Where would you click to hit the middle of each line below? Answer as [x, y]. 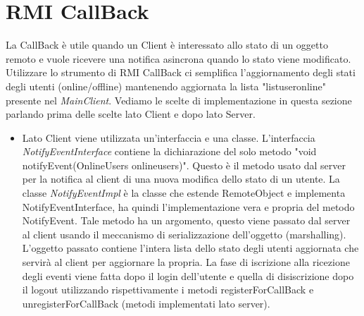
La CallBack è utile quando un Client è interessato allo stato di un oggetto [167, 45]
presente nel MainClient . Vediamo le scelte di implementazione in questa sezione [179, 100]
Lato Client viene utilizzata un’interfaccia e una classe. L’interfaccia [169, 137]
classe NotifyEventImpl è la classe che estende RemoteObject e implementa [184, 193]
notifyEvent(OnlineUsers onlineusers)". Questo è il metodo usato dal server [184, 165]
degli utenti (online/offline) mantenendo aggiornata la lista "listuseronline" [166, 86]
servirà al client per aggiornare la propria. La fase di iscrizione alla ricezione [186, 262]
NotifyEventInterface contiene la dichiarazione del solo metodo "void [169, 151]
